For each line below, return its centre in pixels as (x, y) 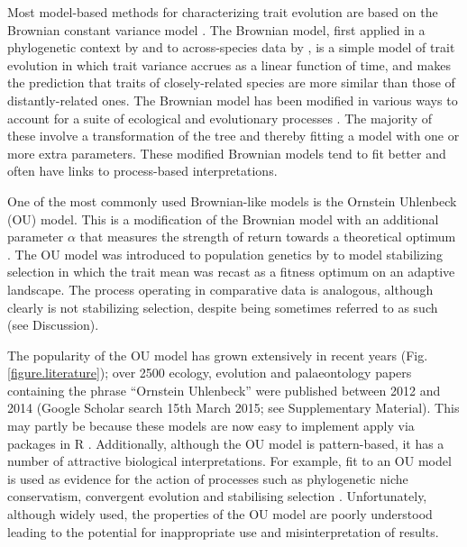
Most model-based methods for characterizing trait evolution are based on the (223, 12)
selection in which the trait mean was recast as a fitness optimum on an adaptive (231, 272)
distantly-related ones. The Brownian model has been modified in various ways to (233, 100)
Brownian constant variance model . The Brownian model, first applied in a (216, 29)
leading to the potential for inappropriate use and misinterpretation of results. (223, 531)
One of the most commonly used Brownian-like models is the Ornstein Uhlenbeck (232, 201)
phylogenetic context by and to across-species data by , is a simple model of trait (231, 47)
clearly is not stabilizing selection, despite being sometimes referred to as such (223, 307)
